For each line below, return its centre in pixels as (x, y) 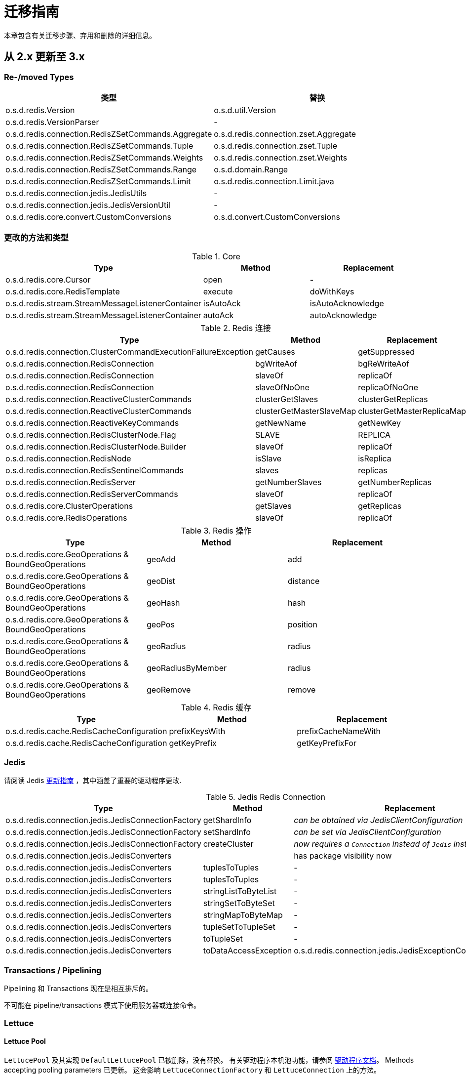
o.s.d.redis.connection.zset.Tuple (276, 145)
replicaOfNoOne (388, 387)
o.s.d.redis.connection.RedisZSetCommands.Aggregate (109, 134)
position (302, 624)
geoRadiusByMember (186, 668)
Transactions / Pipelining (53, 970)
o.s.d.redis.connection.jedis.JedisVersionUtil (88, 205)
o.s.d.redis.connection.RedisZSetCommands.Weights (104, 157)
